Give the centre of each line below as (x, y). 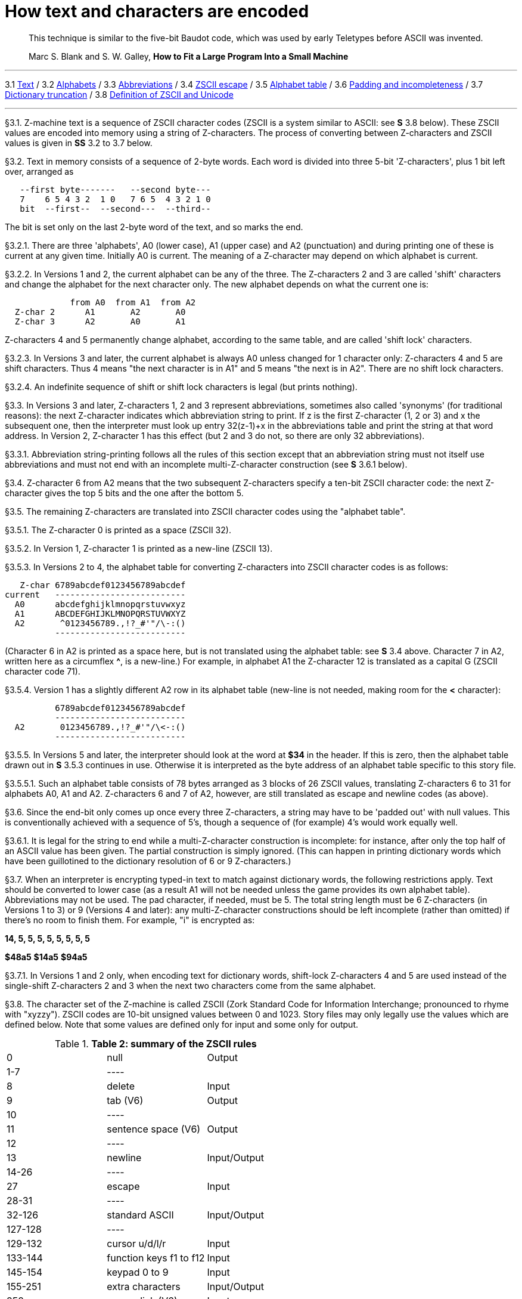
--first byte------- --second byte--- (115, 189)
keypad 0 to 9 (138, 1272)
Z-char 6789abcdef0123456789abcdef (103, 585)
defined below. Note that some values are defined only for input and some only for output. (181, 1024)
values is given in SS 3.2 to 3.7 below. (79, 143)
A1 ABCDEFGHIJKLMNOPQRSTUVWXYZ (100, 613)
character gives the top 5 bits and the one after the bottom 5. (124, 493)
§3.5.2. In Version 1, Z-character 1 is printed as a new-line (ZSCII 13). (139, 548)
